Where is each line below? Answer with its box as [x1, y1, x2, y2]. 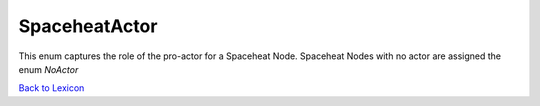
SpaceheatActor [18, 15, 158, 37]
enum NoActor [18, 63, 79, 75]
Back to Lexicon [18, 82, 85, 94]
